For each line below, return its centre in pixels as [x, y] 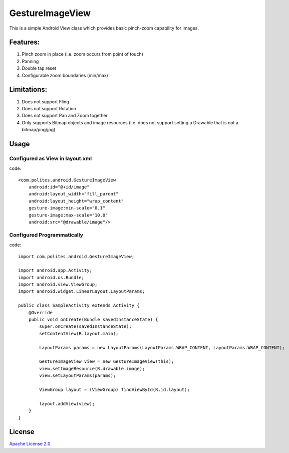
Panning [30, 61]
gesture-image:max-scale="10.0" [68, 215]
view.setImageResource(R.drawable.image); [92, 369]
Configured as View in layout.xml [51, 158]
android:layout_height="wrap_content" [76, 201]
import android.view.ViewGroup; [58, 285]
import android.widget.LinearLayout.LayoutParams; [82, 291]
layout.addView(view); [67, 404]
